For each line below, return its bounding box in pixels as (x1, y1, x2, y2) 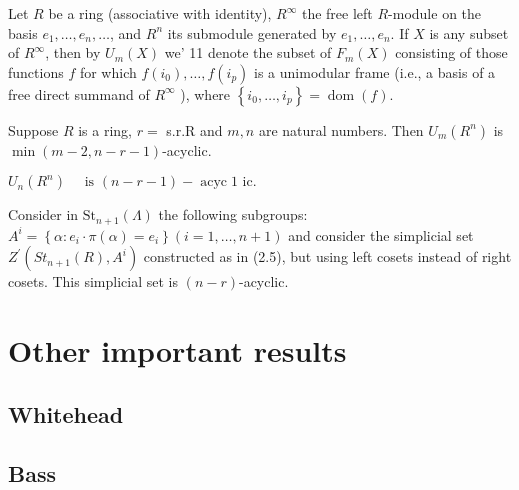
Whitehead (8, 398, 124, 429)
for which (79, 61, 137, 82)
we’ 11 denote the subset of (164, 42, 332, 63)
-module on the (388, 3, 482, 23)
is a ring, (78, 119, 133, 140)
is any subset (429, 22, 509, 43)
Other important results (8, 330, 347, 371)
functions (8, 61, 64, 82)
